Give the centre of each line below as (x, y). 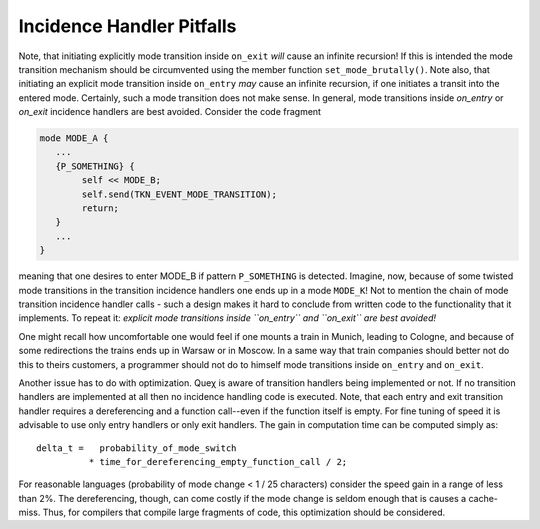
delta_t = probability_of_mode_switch (136, 448)
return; (100, 208)
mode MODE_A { (74, 138)
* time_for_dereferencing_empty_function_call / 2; (218, 461)
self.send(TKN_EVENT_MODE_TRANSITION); (179, 194)
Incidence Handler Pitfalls (127, 26)
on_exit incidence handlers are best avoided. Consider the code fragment (170, 112)
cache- (483, 498)
